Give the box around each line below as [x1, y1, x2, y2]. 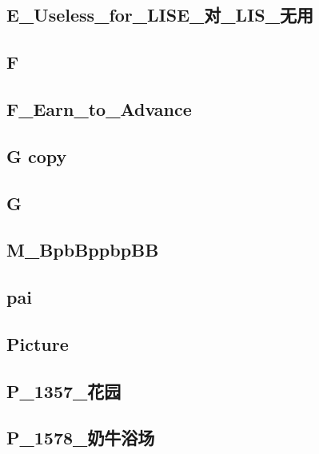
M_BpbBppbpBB [6, 237, 159, 262]
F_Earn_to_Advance [6, 96, 192, 121]
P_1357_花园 [6, 378, 122, 403]
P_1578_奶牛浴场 [6, 425, 155, 450]
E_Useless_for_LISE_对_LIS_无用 [6, 2, 313, 27]
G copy [6, 143, 67, 168]
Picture [6, 331, 69, 356]
